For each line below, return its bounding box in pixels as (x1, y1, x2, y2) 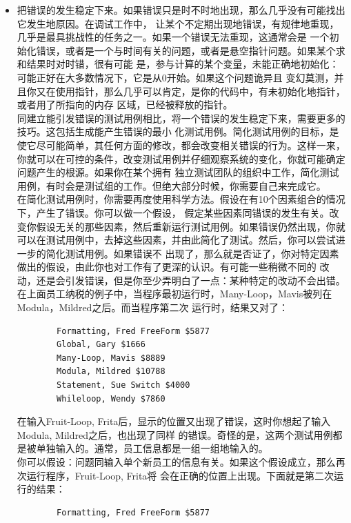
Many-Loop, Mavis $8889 (57, 353, 166, 363)
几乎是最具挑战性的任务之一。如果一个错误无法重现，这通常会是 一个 (17, 30, 330, 44)
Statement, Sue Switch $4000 (57, 380, 190, 391)
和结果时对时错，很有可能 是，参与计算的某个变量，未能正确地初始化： (17, 57, 339, 71)
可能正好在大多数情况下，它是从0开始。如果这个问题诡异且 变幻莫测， (17, 70, 334, 84)
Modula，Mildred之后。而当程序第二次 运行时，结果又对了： (17, 300, 289, 315)
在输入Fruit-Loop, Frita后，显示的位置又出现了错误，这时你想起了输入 (17, 414, 331, 428)
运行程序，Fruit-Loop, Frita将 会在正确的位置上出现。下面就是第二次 (26, 468, 334, 482)
